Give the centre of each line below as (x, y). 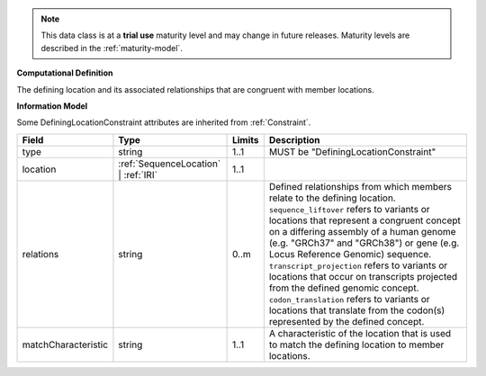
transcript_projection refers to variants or (358, 265)
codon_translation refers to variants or (349, 299)
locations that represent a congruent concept (364, 220)
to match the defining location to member (356, 345)
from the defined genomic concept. (344, 288)
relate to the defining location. (332, 198)
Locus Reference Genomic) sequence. (350, 254)
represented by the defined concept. (346, 321)
